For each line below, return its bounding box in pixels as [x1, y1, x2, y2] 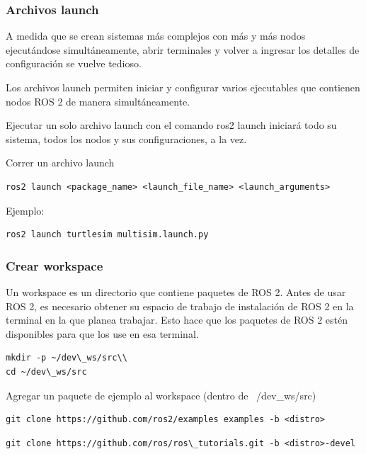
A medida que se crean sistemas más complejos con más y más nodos [6, 28, 306, 43]
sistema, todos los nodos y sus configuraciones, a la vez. [6, 131, 247, 146]
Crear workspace [6, 256, 103, 274]
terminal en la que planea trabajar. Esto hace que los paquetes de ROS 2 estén [6, 312, 348, 327]
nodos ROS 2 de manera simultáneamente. [6, 93, 190, 108]
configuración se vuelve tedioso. [6, 56, 142, 71]
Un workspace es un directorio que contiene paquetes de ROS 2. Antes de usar [6, 284, 346, 299]
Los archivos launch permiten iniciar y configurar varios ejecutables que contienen [6, 80, 360, 94]
